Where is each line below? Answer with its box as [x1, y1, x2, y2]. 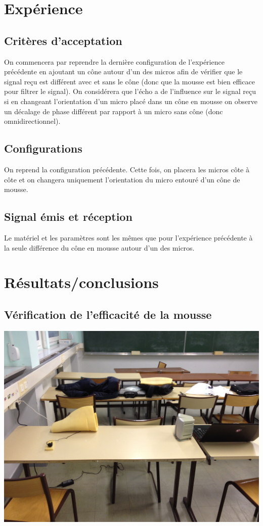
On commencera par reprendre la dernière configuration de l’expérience [4, 56, 225, 67]
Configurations [4, 140, 82, 156]
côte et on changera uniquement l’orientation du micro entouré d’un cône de [4, 174, 240, 184]
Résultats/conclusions [4, 272, 159, 293]
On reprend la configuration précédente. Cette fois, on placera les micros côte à [4, 164, 249, 174]
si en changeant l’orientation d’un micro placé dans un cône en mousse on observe [4, 95, 257, 106]
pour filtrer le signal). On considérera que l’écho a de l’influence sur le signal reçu [4, 86, 256, 97]
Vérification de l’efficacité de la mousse [4, 306, 212, 322]
